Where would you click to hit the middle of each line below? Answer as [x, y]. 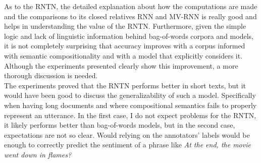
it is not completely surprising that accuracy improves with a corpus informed [125, 46]
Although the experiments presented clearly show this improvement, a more [121, 65]
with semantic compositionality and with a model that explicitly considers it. [123, 55]
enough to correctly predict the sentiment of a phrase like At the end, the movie [127, 145]
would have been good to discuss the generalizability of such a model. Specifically [130, 95]
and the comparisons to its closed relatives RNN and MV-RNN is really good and [130, 16]
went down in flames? [38, 154]
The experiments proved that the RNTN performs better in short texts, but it [125, 85]
